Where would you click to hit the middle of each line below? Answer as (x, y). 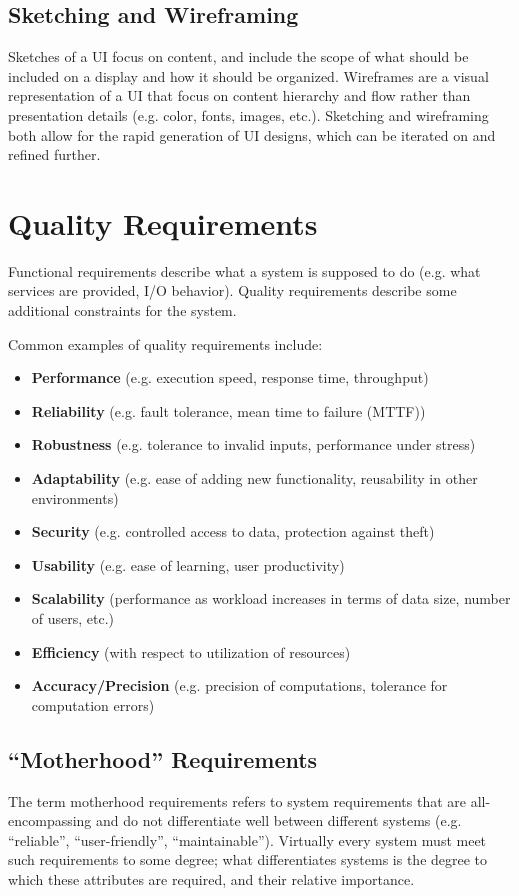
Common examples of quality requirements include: (165, 343)
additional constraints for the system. (122, 310)
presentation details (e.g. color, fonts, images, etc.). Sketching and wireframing (248, 114)
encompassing (50, 820)
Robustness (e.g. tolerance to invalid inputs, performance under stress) (253, 444)
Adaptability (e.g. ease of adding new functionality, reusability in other (254, 478)
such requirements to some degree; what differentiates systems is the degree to (248, 859)
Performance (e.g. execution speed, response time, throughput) (230, 377)
